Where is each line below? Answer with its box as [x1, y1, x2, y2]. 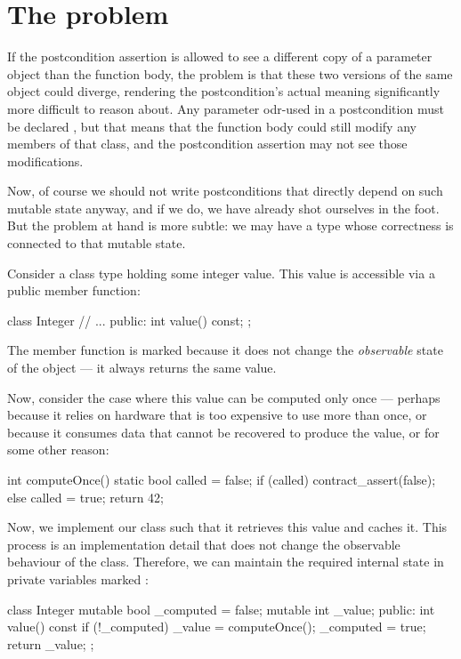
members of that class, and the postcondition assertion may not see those [7, 134, 408, 153]
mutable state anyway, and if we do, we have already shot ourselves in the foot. [7, 198, 440, 217]
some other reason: [7, 440, 109, 459]
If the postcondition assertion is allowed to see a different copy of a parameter [7, 47, 433, 66]
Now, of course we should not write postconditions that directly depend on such [7, 181, 443, 200]
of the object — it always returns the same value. [7, 358, 277, 377]
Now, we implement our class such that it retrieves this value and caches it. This [7, 518, 448, 536]
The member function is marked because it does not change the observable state [7, 341, 443, 359]
